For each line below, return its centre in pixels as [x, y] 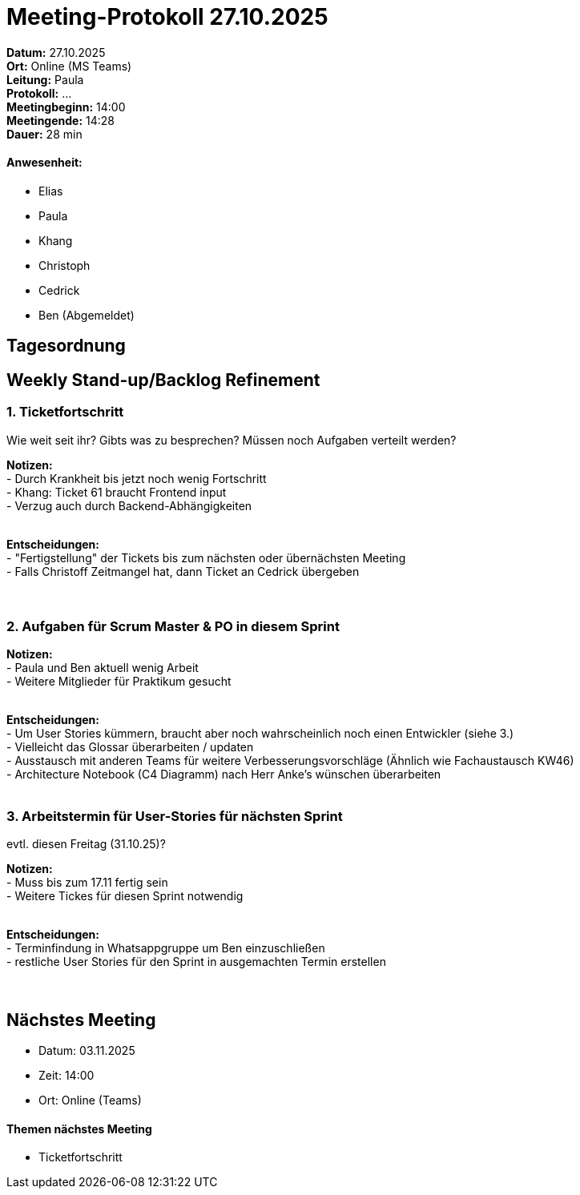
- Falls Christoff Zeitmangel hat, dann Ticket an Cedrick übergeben [183, 571]
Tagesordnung [66, 346]
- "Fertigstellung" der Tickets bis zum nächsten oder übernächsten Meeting [206, 557]
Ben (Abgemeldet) [87, 315]
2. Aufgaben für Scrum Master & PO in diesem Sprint [173, 626]
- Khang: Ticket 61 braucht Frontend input [117, 492]
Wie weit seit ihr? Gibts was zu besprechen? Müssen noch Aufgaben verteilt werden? [232, 440]
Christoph [64, 265]
